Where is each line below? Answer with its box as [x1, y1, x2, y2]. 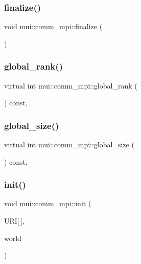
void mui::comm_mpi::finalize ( [4, 21, 103, 32]
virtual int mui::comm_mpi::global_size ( [4, 139, 134, 150]
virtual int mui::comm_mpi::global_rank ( [4, 80, 137, 91]
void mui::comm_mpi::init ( [4, 198, 91, 209]
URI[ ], [4, 215, 25, 226]
